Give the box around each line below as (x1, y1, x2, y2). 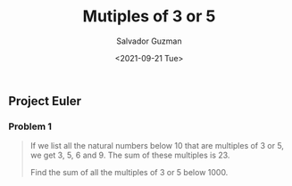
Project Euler (8, 93, 82, 109)
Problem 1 (8, 120, 53, 133)
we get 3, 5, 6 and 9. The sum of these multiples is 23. (29, 150, 230, 161)
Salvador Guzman (116, 36, 182, 46)
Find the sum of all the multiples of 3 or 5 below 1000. (29, 167, 229, 178)
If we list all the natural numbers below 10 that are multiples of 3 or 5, (29, 141, 285, 151)
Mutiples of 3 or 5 (82, 6, 216, 27)
